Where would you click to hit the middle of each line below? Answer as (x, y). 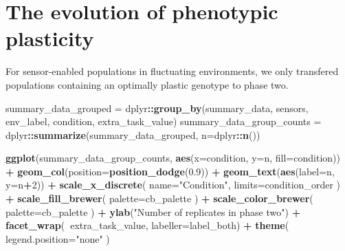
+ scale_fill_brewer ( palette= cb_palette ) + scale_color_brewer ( (159, 198)
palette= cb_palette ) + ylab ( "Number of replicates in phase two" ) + (153, 211)
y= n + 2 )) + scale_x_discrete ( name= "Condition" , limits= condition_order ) (173, 185)
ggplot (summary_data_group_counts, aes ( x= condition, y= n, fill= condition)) (173, 158)
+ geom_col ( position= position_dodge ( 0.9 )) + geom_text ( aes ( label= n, (170, 171)
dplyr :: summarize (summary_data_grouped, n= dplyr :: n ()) (133, 134)
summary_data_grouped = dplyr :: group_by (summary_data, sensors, (157, 108)
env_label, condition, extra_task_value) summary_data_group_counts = (164, 121)
